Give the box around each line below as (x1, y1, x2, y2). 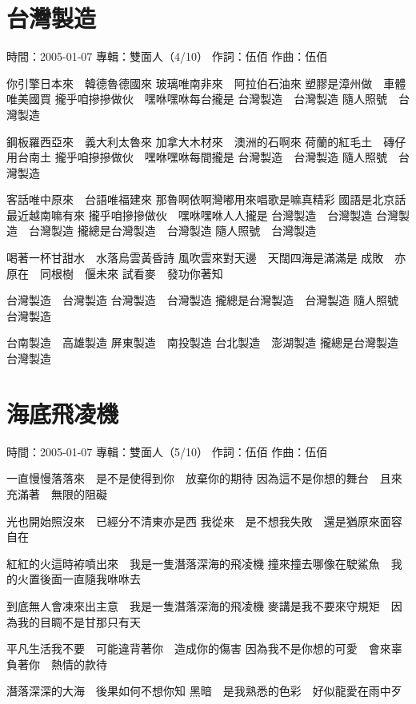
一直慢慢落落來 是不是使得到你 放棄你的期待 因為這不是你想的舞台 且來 (6, 470, 402, 487)
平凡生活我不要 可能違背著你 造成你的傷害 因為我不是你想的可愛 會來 (6, 640, 391, 657)
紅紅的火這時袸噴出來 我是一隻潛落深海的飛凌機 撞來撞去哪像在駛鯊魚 (6, 555, 380, 571)
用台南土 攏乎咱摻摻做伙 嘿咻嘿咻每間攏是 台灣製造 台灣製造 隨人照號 (6, 149, 387, 165)
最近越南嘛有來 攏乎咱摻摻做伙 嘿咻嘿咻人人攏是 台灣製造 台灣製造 (6, 206, 373, 223)
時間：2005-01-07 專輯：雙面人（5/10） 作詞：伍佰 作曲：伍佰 (6, 443, 328, 459)
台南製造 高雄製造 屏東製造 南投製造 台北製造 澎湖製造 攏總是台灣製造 (6, 334, 398, 351)
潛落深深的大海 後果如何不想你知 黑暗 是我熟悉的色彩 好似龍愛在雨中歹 (6, 682, 402, 699)
